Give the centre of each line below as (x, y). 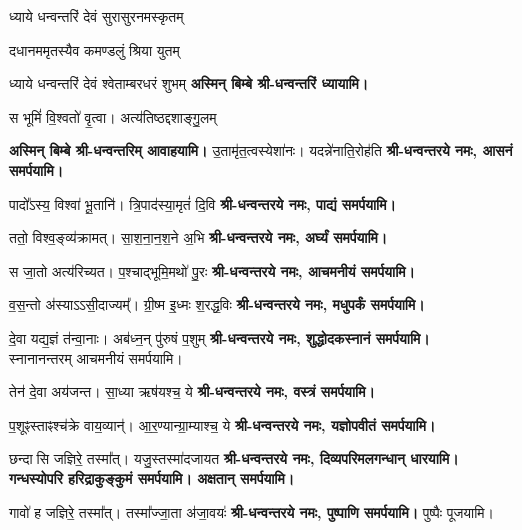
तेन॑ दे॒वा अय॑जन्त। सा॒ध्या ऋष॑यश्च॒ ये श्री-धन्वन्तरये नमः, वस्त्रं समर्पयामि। (192, 391)
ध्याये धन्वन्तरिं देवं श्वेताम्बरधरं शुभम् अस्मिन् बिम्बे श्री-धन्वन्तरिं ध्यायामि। (189, 83)
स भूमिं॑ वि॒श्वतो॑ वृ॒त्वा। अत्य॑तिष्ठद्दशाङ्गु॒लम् (113, 116)
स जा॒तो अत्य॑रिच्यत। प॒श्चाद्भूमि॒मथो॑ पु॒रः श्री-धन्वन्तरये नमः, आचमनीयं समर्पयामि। (212, 270)
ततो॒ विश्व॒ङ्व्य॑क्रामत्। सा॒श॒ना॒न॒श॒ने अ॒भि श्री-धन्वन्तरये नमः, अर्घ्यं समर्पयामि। (198, 237)
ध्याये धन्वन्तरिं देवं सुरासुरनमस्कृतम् (96, 16)
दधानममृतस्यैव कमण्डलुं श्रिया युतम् (94, 49)
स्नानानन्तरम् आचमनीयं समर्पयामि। (96, 357)
